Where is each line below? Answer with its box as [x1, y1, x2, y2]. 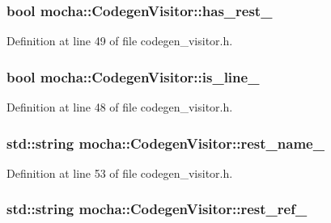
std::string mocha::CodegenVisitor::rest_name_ [6, 133, 325, 153]
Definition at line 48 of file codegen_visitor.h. [6, 99, 233, 116]
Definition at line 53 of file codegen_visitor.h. [6, 164, 233, 181]
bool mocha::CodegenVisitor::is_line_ [6, 66, 260, 86]
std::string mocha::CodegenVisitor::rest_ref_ [6, 199, 308, 219]
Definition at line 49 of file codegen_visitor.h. [6, 32, 233, 49]
